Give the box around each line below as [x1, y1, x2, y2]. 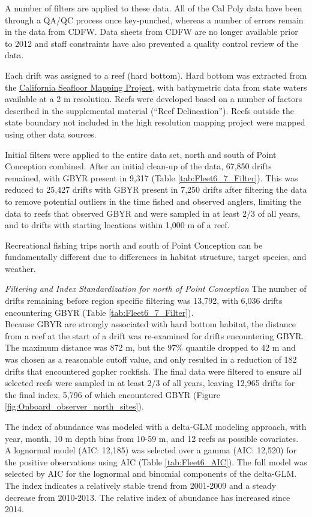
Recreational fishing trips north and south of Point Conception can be [5, 238, 263, 251]
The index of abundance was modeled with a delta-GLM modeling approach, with [5, 420, 307, 432]
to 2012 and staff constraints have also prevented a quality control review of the [5, 37, 298, 49]
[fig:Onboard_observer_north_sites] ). [5, 400, 144, 413]
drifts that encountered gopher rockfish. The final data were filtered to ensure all [5, 364, 302, 377]
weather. [5, 262, 36, 274]
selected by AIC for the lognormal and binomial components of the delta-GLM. [5, 467, 297, 480]
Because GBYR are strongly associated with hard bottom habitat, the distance [5, 318, 296, 330]
